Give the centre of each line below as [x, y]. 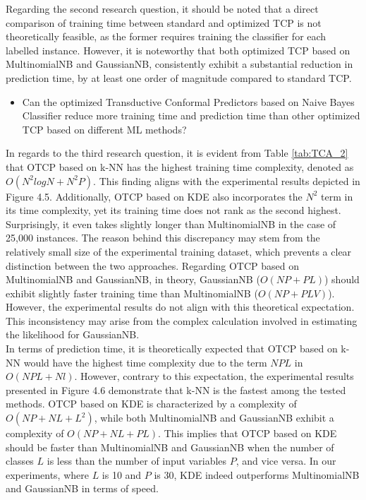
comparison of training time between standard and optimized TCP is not [164, 22]
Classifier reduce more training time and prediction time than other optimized [191, 115]
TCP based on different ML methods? [104, 129]
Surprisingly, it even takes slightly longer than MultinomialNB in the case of [171, 224]
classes [20, 461]
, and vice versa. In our [286, 461]
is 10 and [122, 474]
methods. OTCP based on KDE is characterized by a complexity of [151, 404]
